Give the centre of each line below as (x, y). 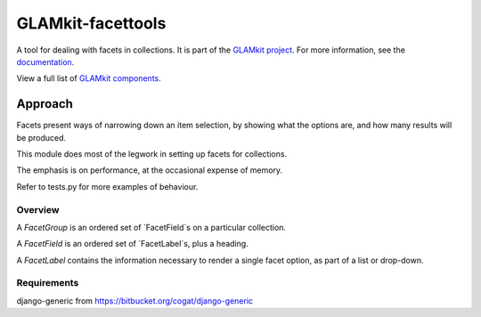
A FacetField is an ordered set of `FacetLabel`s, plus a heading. (132, 244)
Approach (45, 104)
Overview (38, 209)
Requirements (48, 283)
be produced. (41, 137)
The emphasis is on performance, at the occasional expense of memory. (150, 170)
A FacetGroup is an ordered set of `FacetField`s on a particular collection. (151, 227)
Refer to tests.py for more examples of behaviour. (107, 186)
